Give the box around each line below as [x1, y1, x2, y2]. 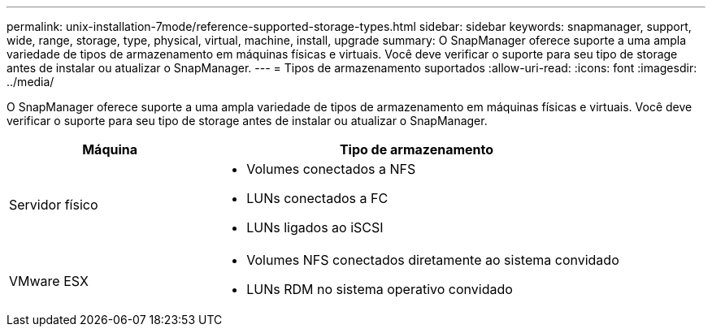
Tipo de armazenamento [339, 141, 494, 158]
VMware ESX [9, 273, 89, 289]
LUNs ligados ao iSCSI [246, 219, 384, 236]
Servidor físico [9, 197, 98, 213]
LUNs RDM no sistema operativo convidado [246, 281, 513, 297]
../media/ [7, 75, 54, 89]
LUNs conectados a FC [246, 190, 389, 206]
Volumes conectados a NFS [246, 161, 416, 177]
